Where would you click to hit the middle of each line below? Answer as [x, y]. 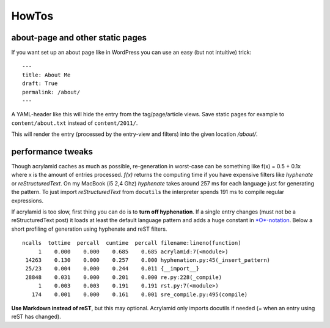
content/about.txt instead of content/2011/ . [75, 123]
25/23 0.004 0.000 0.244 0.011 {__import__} [112, 269]
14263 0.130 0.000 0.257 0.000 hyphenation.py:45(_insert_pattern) [148, 260]
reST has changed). [36, 317]
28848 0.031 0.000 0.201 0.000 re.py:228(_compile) [124, 277]
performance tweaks [52, 152]
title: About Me [46, 75]
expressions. [28, 200]
